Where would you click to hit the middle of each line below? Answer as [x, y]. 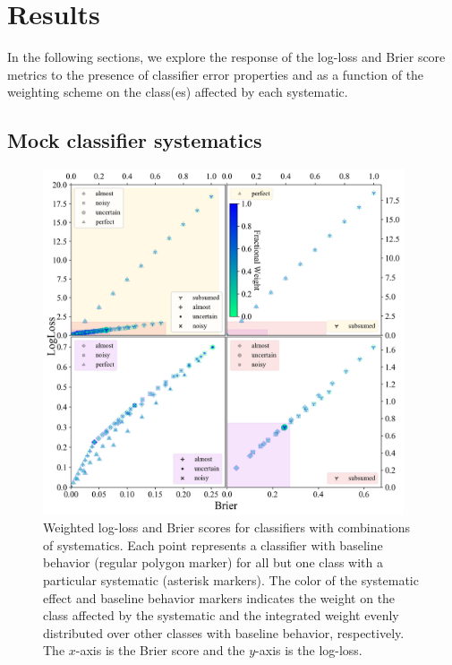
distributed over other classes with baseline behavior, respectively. [224, 632]
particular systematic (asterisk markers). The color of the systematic [231, 579]
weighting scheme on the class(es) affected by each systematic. [178, 92]
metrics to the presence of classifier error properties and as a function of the [216, 74]
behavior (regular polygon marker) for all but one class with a [213, 562]
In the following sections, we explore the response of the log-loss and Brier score [226, 57]
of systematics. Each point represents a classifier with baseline [213, 544]
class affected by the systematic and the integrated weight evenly [221, 615]
